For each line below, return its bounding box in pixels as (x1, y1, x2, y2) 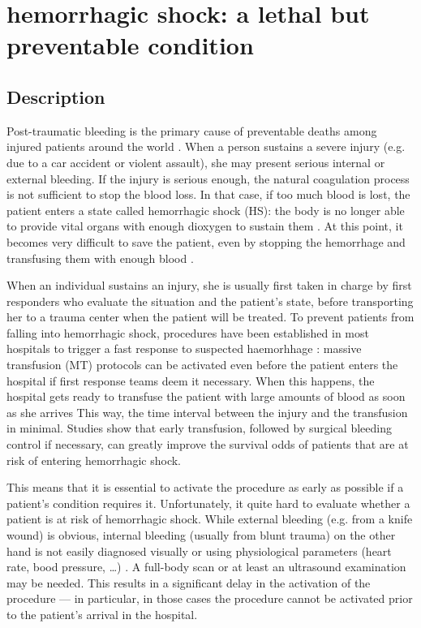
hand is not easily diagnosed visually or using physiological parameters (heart (6, 542, 392, 559)
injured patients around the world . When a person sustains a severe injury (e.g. (6, 138, 406, 155)
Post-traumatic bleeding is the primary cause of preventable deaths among (6, 122, 377, 139)
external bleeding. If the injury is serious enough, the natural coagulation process (6, 170, 410, 187)
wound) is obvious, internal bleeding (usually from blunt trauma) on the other (6, 527, 396, 544)
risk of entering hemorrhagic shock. (6, 451, 181, 468)
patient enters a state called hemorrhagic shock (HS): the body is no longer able (6, 201, 405, 218)
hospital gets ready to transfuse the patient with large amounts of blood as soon (6, 388, 406, 405)
